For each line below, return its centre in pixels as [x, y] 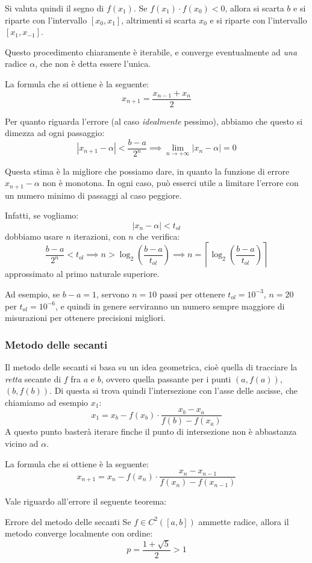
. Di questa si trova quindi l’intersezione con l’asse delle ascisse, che [173, 390]
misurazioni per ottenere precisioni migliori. [85, 318]
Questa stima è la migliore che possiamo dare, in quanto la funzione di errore [147, 171]
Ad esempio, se [33, 294]
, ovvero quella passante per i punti [166, 378]
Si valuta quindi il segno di [55, 8]
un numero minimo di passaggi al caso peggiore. [93, 195]
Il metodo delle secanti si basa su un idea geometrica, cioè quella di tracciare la [151, 366]
